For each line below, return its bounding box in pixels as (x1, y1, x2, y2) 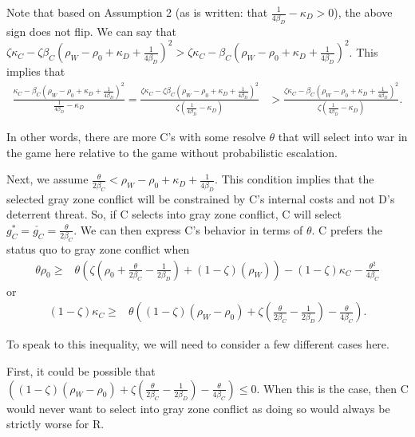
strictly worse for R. (6, 415, 105, 432)
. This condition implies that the (215, 171, 374, 187)
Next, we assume (6, 171, 89, 187)
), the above (334, 4, 393, 20)
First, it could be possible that (6, 362, 156, 379)
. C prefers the (311, 221, 382, 238)
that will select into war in (278, 128, 408, 145)
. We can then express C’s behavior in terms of (73, 221, 303, 238)
